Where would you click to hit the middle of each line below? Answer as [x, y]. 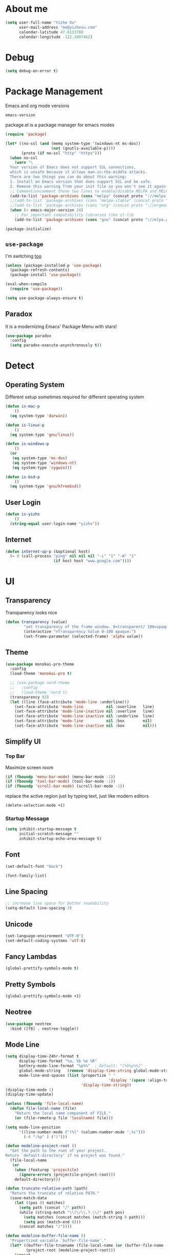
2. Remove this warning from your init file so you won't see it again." [90, 186]
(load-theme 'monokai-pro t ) [41, 674]
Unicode [19, 924]
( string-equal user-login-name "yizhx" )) [55, 524]
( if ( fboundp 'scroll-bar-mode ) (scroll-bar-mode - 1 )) [65, 786]
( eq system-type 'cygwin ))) [42, 467]
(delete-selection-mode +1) [35, 805]
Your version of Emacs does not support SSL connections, [73, 167]
